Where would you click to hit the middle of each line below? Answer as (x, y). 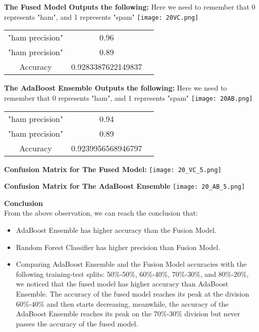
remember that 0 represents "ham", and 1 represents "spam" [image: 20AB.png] (128, 97)
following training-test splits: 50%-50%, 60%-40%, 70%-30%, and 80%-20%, (132, 274)
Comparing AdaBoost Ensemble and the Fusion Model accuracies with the (131, 264)
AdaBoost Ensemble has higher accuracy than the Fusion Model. (116, 230)
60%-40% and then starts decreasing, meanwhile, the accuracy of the (122, 303)
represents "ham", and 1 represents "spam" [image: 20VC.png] (101, 16)
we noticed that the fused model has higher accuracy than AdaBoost (122, 284)
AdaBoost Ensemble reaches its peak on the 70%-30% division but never (128, 314)
